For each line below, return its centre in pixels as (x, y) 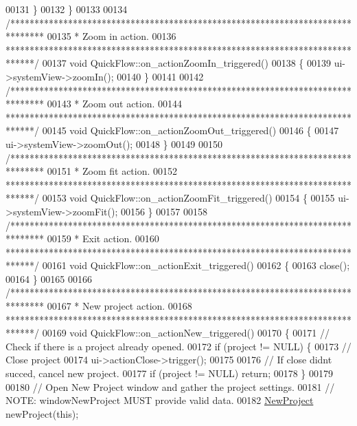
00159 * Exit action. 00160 (103, 238)
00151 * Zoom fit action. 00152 (112, 171)
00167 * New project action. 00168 (119, 306)
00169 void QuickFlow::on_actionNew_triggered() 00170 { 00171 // (186, 333)
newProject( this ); (42, 413)
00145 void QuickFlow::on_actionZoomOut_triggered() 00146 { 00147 (191, 130)
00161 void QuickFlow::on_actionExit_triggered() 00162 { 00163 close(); (196, 265)
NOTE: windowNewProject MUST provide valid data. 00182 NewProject (160, 400)
